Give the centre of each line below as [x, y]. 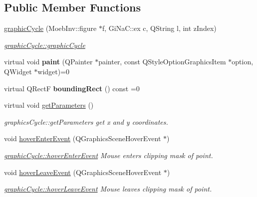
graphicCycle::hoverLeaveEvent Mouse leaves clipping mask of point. [108, 189]
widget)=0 [54, 71]
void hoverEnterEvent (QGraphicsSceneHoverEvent [83, 138]
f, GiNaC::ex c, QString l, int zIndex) [159, 28]
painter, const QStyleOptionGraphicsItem [162, 62]
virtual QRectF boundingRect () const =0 [72, 88]
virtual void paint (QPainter [48, 62]
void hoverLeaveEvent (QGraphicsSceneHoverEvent [83, 172]
